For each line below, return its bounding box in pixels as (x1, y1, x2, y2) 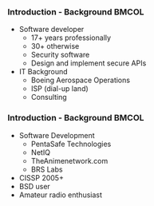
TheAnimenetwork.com (30, 156, 109, 165)
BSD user (18, 181, 51, 191)
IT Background (18, 67, 69, 77)
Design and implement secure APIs (30, 58, 147, 68)
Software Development (18, 130, 95, 140)
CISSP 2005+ (18, 172, 65, 182)
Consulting (30, 93, 67, 102)
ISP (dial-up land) (30, 84, 89, 93)
